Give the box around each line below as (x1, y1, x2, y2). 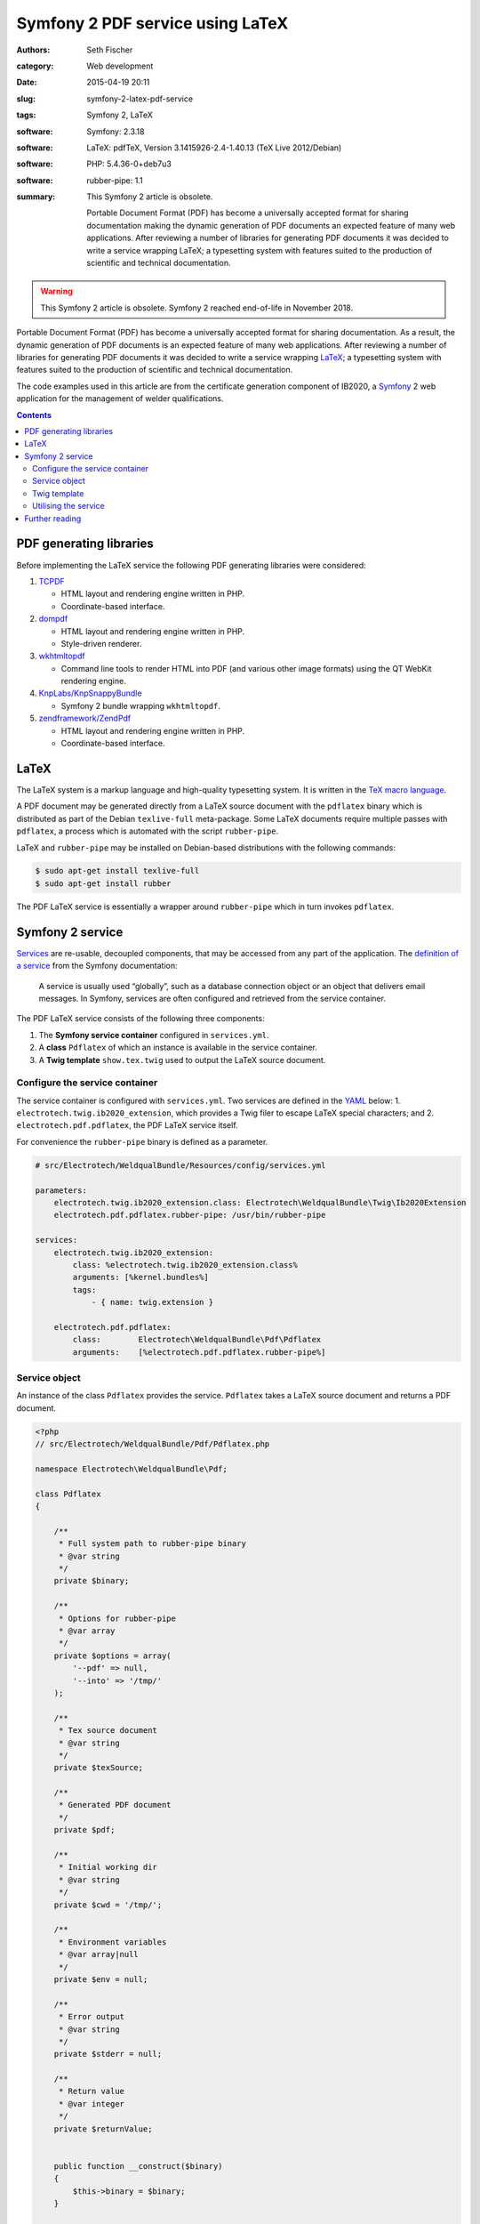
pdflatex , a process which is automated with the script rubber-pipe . (16, 826, 279, 836)
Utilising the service (32, 501, 106, 512)
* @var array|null (58, 1949, 140, 1960)
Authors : (16, 44, 51, 55)
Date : (16, 77, 37, 88)
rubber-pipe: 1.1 (86, 174, 143, 186)
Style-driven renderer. (60, 638, 142, 649)
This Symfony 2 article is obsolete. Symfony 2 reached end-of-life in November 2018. (40, 302, 354, 313)
